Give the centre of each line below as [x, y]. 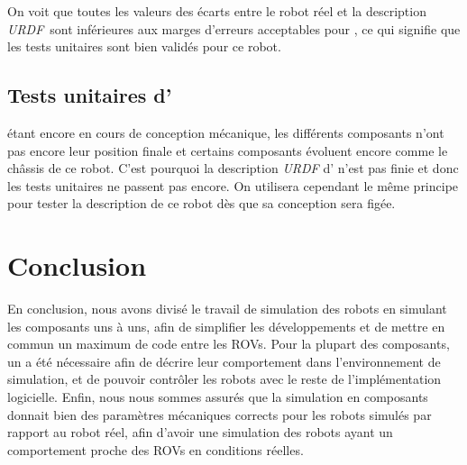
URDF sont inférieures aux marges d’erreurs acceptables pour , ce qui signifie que [234, 28]
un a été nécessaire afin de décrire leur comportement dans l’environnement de [224, 361]
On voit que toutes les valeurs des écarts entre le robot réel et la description [217, 11]
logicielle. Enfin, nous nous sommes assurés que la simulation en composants [218, 397]
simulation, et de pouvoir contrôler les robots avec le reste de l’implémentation [224, 379]
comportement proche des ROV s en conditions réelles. [156, 449]
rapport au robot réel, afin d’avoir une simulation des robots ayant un [200, 432]
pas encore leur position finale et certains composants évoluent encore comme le [228, 150]
